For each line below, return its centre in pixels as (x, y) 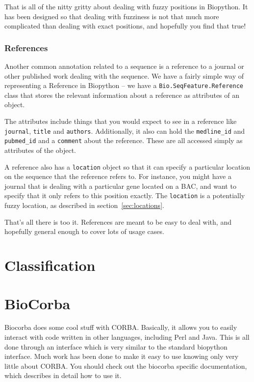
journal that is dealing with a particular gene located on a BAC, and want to (120, 186)
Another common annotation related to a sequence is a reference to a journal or (124, 66)
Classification (50, 265)
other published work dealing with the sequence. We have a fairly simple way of (124, 75)
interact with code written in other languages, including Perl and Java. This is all (127, 337)
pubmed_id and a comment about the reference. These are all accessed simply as (124, 140)
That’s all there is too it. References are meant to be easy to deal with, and (118, 221)
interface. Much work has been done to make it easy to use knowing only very (122, 356)
